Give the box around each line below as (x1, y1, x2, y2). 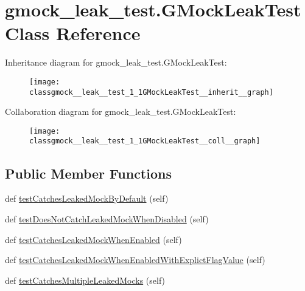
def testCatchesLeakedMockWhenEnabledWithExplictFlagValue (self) (5, 253, 265, 266)
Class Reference (5, 21, 141, 46)
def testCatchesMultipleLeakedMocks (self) (5, 273, 166, 286)
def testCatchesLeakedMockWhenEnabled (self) (5, 233, 182, 245)
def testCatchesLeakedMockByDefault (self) (5, 192, 169, 205)
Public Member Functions (5, 163, 172, 182)
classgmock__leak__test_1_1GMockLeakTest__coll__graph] (29, 137, 261, 146)
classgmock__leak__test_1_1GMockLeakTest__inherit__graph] (29, 87, 273, 97)
